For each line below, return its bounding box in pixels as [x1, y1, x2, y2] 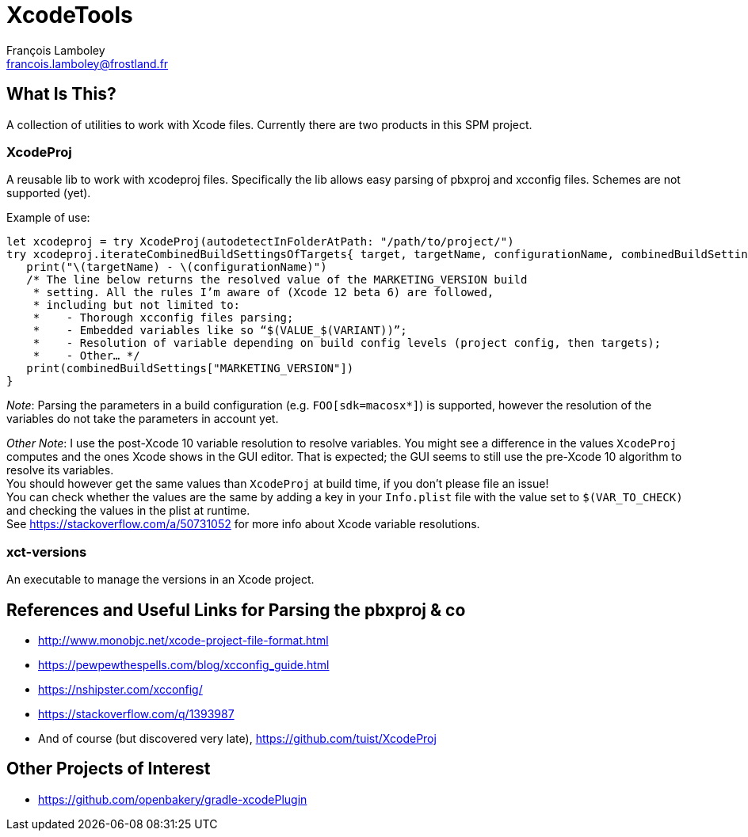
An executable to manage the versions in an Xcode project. [6, 573, 315, 587]
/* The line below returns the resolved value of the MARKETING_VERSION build [26, 273, 528, 287]
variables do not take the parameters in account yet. [6, 412, 279, 426]
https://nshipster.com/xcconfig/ [38, 682, 203, 696]
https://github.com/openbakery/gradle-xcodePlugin [38, 792, 307, 806]
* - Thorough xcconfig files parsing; [32, 311, 294, 325]
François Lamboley [6, 43, 105, 57]
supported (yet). [6, 186, 91, 200]
